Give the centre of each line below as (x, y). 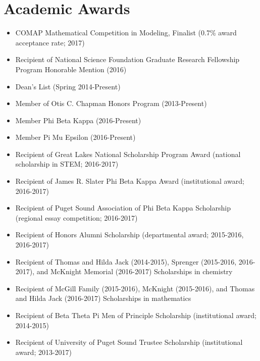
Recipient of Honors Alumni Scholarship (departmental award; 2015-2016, (129, 235)
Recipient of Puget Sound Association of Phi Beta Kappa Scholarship (123, 208)
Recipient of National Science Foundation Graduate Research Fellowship (127, 59)
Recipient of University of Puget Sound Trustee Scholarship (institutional (129, 342)
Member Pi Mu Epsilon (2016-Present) (75, 137)
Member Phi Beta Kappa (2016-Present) (78, 120)
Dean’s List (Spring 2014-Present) (68, 86)
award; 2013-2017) (44, 352)
